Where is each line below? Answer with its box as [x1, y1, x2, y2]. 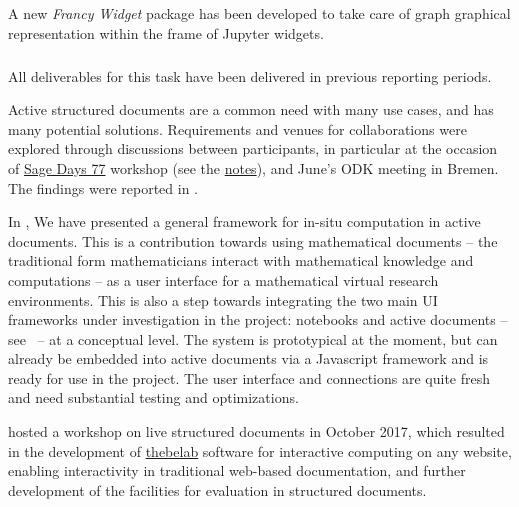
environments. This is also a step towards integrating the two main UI [8, 289, 438, 310]
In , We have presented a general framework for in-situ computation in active [8, 211, 481, 232]
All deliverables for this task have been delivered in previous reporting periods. [8, 65, 492, 86]
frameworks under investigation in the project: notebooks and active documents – [8, 309, 508, 330]
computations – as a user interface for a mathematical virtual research [8, 269, 439, 290]
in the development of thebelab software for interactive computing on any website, [8, 440, 512, 461]
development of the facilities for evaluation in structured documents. [8, 479, 427, 500]
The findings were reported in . [8, 177, 198, 198]
